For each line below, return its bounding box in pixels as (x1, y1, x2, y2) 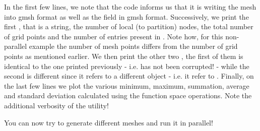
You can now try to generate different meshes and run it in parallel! (4, 117, 213, 127)
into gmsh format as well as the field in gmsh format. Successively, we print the (4, 11, 249, 22)
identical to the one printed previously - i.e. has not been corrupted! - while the (4, 60, 249, 71)
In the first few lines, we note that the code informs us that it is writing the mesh (4, 2, 256, 12)
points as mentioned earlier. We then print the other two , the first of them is (4, 50, 243, 61)
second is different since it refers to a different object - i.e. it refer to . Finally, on (4, 71, 254, 81)
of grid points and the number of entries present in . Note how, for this (4, 31, 223, 41)
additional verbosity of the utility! (4, 100, 109, 110)
